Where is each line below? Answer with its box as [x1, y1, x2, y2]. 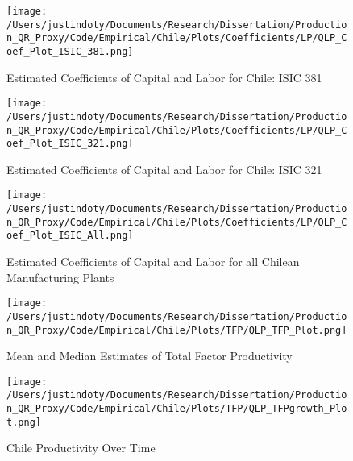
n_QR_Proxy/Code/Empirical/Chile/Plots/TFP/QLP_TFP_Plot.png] [6, 324, 347, 336]
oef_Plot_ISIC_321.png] [6, 138, 134, 150]
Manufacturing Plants [6, 268, 114, 285]
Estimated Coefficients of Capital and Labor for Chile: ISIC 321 [6, 160, 322, 177]
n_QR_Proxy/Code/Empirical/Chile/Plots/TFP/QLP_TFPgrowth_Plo [6, 403, 347, 415]
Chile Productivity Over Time [6, 439, 156, 456]
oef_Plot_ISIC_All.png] [6, 230, 134, 242]
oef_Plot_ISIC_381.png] [6, 45, 134, 57]
